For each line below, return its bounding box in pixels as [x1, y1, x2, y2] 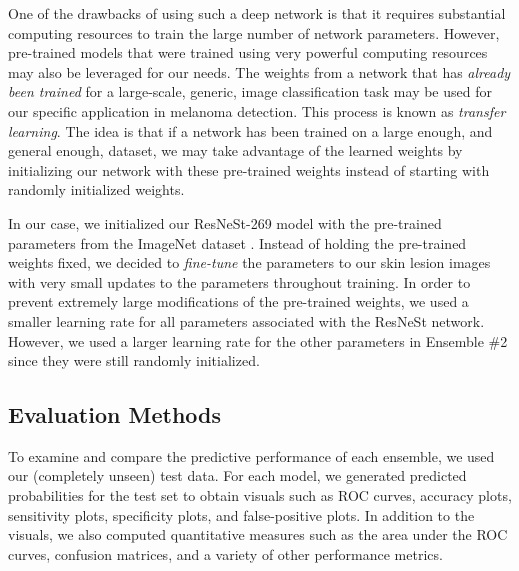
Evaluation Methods [8, 399, 222, 430]
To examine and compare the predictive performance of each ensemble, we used [8, 445, 495, 466]
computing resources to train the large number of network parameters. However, [8, 22, 500, 43]
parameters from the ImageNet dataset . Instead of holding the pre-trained [8, 232, 467, 253]
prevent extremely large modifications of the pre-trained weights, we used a [8, 291, 469, 312]
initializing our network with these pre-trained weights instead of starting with [8, 159, 490, 180]
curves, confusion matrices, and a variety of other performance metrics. [8, 543, 443, 564]
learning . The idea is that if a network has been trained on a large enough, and [8, 120, 493, 141]
